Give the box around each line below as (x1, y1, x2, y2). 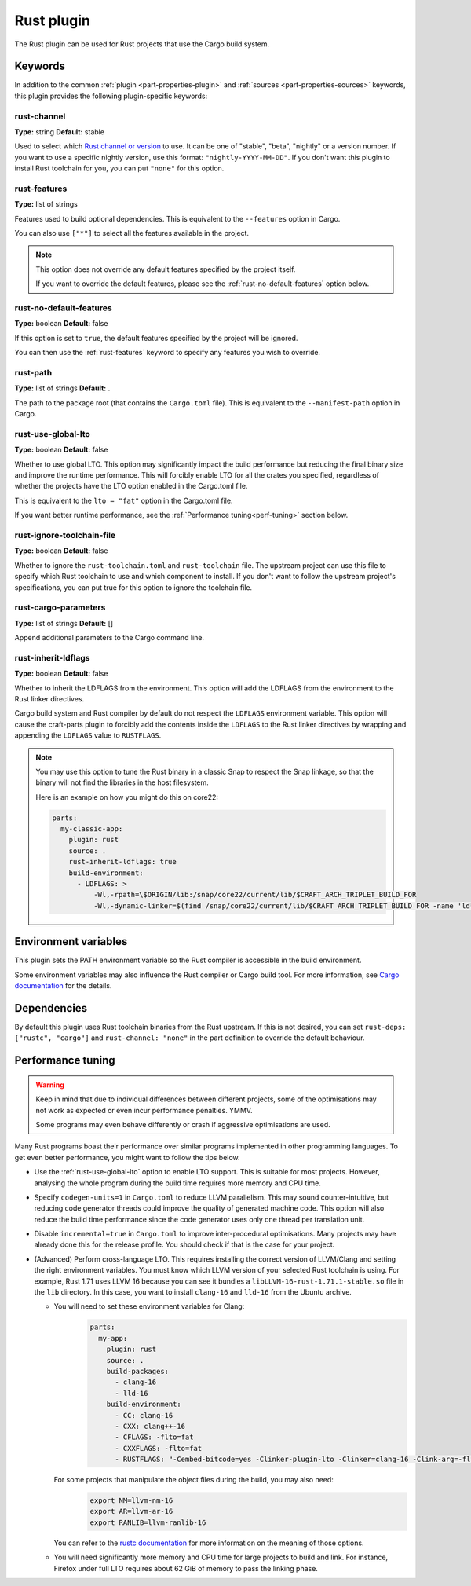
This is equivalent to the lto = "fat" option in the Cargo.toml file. (14, 496, 233, 505)
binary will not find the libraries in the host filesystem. (35, 778, 210, 787)
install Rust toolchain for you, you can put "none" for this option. (14, 163, 225, 173)
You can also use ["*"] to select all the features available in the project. (14, 229, 250, 238)
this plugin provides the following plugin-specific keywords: (14, 91, 208, 101)
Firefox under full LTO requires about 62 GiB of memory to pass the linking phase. (53, 1563, 318, 1573)
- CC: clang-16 (115, 1411, 173, 1419)
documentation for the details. (14, 981, 112, 991)
